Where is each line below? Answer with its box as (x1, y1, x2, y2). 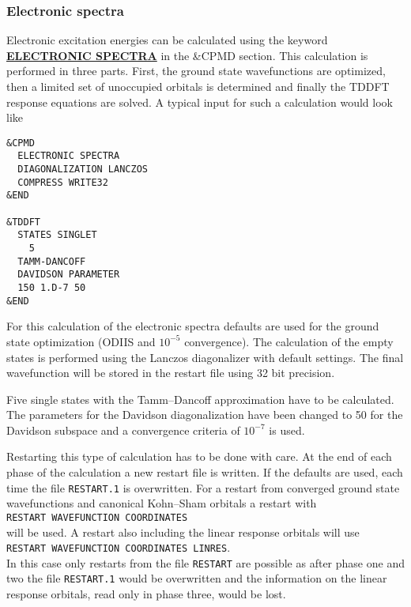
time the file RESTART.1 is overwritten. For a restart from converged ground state (6, 479, 400, 496)
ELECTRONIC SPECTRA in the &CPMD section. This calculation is (6, 47, 368, 63)
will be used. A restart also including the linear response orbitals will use (6, 523, 360, 540)
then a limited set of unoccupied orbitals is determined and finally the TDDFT (6, 78, 390, 94)
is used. (269, 421, 305, 438)
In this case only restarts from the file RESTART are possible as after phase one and (6, 554, 405, 571)
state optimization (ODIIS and (6, 333, 156, 349)
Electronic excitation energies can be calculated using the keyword (6, 32, 328, 48)
